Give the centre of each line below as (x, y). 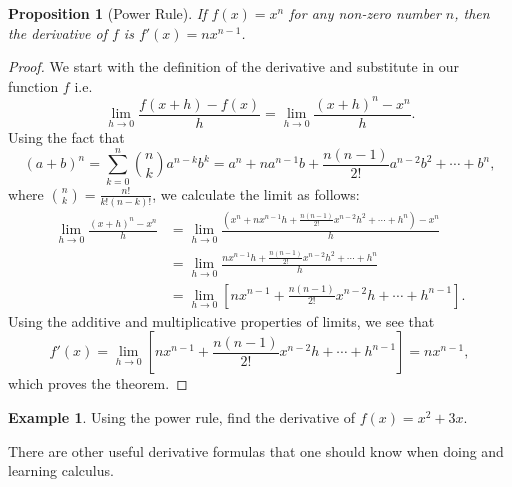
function (33, 85)
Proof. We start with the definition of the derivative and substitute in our (234, 66)
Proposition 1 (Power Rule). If (107, 13)
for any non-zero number (365, 13)
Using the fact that (66, 136)
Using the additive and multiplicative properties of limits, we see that (221, 320)
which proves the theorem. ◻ (98, 383)
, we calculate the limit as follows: (256, 193)
